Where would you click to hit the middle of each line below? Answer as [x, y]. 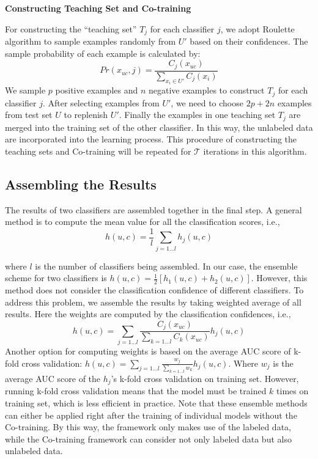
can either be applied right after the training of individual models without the [151, 415]
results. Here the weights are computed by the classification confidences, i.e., [148, 314]
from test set [29, 115]
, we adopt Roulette [257, 28]
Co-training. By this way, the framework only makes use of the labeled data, [148, 427]
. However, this [279, 278]
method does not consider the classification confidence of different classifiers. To [154, 290]
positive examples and [97, 90]
